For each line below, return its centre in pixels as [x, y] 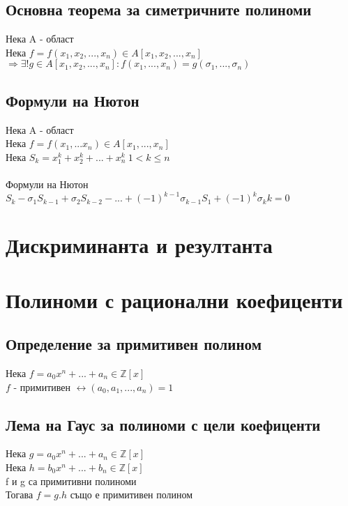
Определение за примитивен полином [134, 344]
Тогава [20, 495]
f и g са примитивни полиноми [71, 481]
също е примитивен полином [131, 495]
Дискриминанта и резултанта [139, 245]
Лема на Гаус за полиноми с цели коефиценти [163, 424]
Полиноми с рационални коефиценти [174, 299]
